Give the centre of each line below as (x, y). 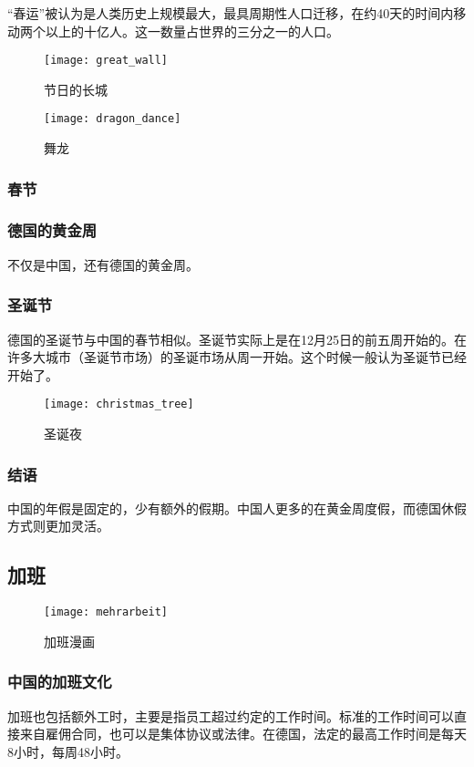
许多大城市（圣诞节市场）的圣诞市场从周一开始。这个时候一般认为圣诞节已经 (237, 357)
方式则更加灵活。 (58, 526)
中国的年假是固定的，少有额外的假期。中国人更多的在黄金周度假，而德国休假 (237, 508)
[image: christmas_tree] (119, 404)
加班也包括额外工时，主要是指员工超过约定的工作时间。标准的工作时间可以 (231, 715)
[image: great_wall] (106, 61)
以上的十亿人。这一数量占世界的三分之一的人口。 (192, 31)
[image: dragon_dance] (113, 119)
